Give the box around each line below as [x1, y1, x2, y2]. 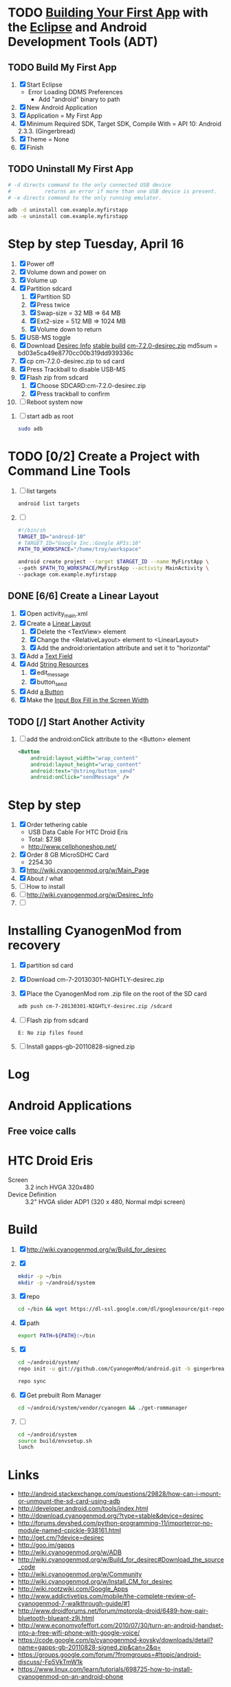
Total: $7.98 [27, 835, 62, 843]
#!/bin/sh [17, 526, 47, 534]
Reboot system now [26, 398, 83, 407]
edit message [36, 668, 69, 678]
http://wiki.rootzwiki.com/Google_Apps [17, 1584, 129, 1593]
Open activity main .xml [26, 609, 88, 619]
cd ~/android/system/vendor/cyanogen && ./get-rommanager [17, 1404, 188, 1411]
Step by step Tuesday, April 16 [8, 236, 184, 252]
